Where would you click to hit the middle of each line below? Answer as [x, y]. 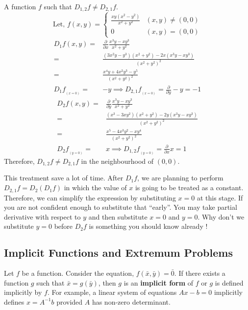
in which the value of [95, 188]
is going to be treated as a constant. [189, 188]
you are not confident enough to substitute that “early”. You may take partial [121, 207]
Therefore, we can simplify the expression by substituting [90, 197]
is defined [229, 282]
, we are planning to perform [180, 178]
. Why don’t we [221, 216]
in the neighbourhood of [117, 161]
